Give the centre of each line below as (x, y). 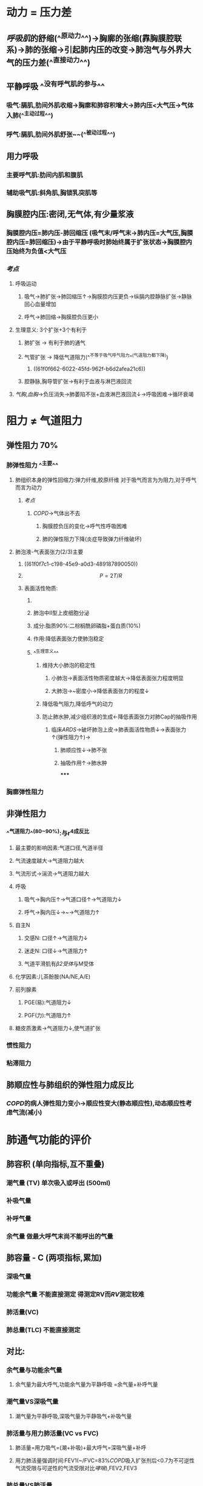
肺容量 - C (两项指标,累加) (54, 1258)
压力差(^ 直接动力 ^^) (56, 61)
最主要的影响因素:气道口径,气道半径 (59, 848)
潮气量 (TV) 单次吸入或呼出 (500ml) (58, 1183)
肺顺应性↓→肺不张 (84, 750)
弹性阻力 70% (32, 445)
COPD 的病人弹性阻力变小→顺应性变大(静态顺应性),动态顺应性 (96, 1103)
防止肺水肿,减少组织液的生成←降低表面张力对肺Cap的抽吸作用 (120, 717)
